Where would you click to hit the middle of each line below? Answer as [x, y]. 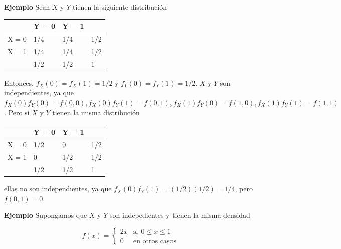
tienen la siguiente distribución [120, 7]
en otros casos [154, 241]
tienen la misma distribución [96, 112]
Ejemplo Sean [27, 7]
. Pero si [17, 112]
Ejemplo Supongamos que [46, 215]
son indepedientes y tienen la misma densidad [180, 215]
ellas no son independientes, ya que [58, 189]
